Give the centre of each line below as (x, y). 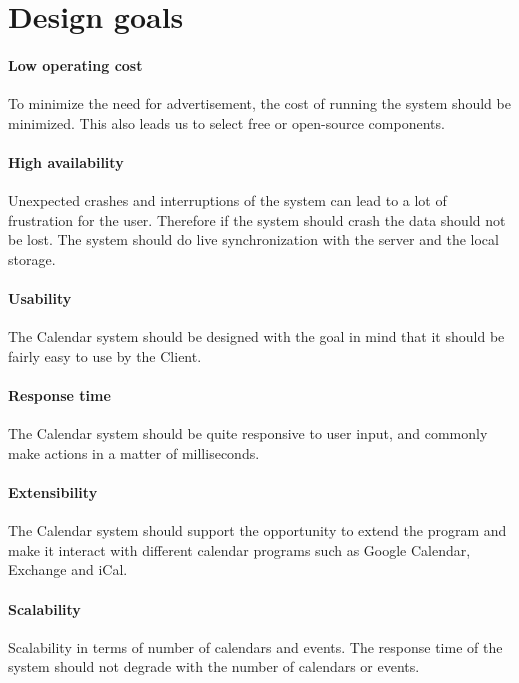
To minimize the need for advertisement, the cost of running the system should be (259, 103)
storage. (32, 258)
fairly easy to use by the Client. (105, 355)
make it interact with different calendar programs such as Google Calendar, (239, 549)
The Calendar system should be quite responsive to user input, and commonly (248, 433)
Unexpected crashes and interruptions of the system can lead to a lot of (227, 200)
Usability (40, 298)
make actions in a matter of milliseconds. (134, 452)
